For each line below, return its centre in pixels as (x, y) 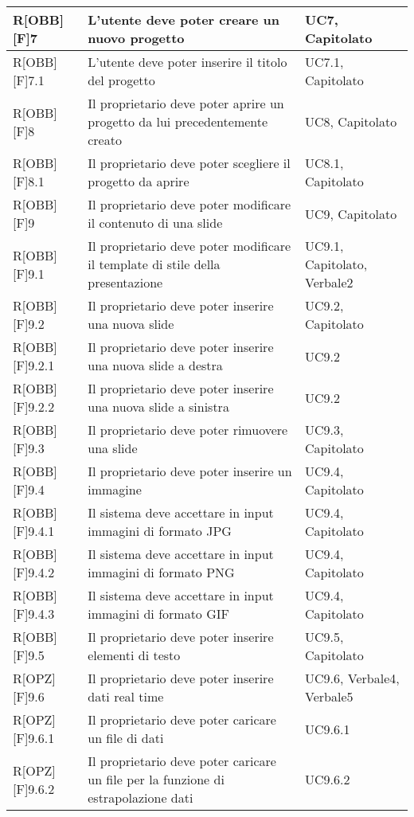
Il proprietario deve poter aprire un (186, 103)
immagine (115, 489)
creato (105, 140)
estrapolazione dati (141, 797)
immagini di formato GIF (158, 614)
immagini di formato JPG (160, 531)
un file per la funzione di (156, 779)
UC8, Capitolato (351, 121)
